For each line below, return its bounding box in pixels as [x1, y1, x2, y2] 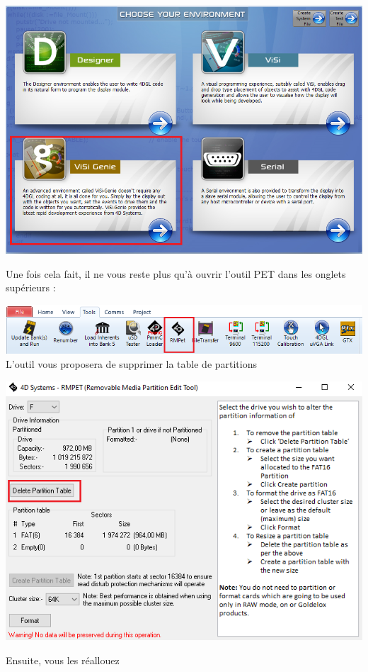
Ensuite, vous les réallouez [6, 652, 120, 667]
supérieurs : [6, 280, 56, 295]
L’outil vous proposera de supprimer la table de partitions [6, 357, 258, 371]
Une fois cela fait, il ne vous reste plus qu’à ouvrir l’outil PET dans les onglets [6, 266, 346, 281]
